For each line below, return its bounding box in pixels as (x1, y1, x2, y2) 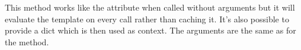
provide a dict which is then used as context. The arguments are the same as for (5, 24, 296, 36)
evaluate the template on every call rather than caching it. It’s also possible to (5, 12, 289, 25)
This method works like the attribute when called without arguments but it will (5, 1, 295, 13)
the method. (5, 35, 49, 48)
